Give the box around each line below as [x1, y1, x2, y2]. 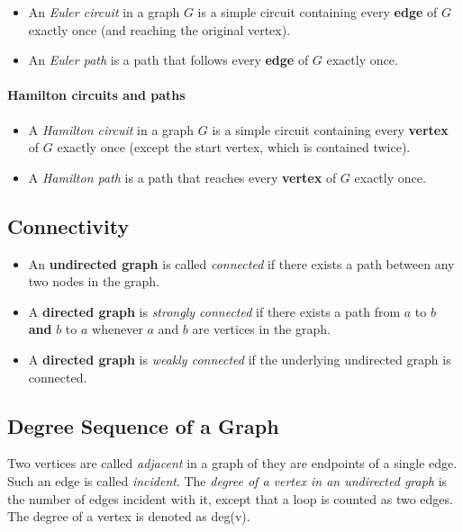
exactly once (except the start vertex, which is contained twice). [57, 138, 411, 157]
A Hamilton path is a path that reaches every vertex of [28, 167, 337, 186]
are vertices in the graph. [192, 320, 331, 338]
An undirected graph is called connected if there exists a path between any [28, 254, 455, 273]
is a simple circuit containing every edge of [197, 3, 438, 21]
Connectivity [7, 212, 130, 239]
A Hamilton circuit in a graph [28, 120, 195, 139]
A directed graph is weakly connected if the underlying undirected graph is [28, 349, 451, 368]
